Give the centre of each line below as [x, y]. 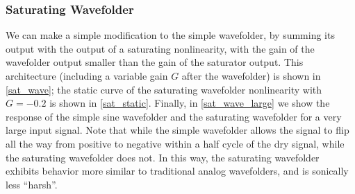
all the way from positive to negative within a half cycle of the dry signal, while [175, 143]
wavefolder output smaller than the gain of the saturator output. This [155, 62]
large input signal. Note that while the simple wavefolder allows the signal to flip [177, 130]
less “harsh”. [32, 184]
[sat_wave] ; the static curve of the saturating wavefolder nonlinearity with [164, 89]
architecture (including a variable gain [87, 76]
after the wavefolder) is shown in [251, 76]
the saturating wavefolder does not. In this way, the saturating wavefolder [163, 157]
